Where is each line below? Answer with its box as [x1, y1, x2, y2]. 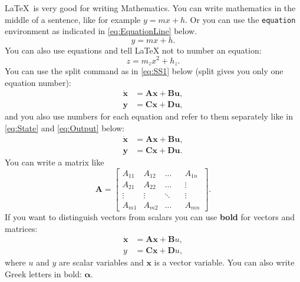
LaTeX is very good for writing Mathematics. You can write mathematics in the [5, 2, 296, 14]
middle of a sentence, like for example [5, 13, 141, 25]
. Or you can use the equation [185, 13, 296, 25]
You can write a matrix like [5, 155, 104, 168]
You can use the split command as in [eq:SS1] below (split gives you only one [5, 64, 283, 77]
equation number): [5, 76, 71, 88]
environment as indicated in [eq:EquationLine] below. [5, 25, 197, 37]
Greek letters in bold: [5, 268, 82, 280]
